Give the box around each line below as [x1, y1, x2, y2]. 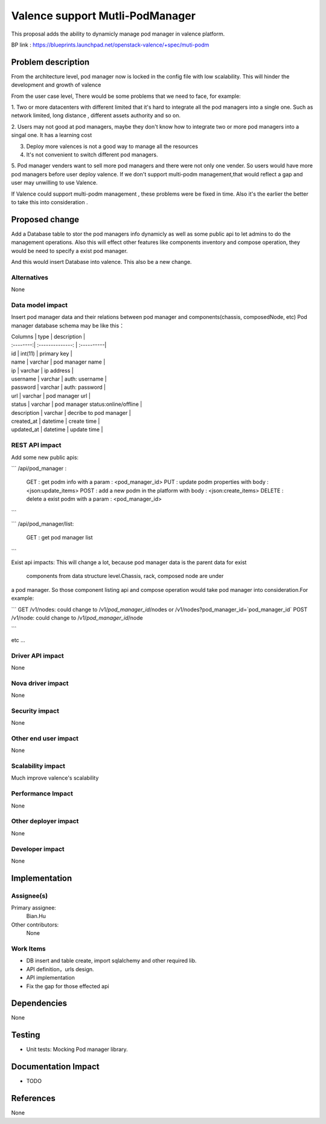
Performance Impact [11, 789, 74, 798]
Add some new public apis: [11, 454, 78, 461]
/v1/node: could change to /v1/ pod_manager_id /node [11, 614, 143, 621]
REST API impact [11, 441, 62, 449]
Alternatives [11, 273, 48, 281]
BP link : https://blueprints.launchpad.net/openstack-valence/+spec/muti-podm [11, 41, 209, 48]
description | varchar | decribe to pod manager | [11, 409, 131, 416]
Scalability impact [11, 762, 66, 770]
